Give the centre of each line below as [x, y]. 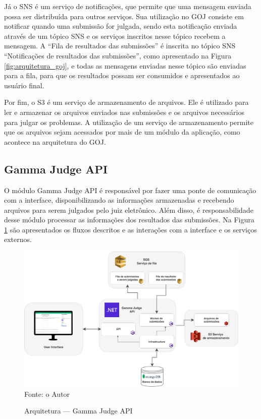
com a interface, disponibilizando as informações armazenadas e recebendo [119, 200]
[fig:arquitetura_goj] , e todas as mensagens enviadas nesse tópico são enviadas [125, 65]
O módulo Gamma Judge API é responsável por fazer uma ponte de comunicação [130, 190]
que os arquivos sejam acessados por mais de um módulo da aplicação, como [122, 132]
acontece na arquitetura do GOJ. [55, 141]
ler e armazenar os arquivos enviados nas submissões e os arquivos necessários [124, 112]
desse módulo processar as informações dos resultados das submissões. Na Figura [129, 220]
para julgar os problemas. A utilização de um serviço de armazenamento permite [129, 122]
